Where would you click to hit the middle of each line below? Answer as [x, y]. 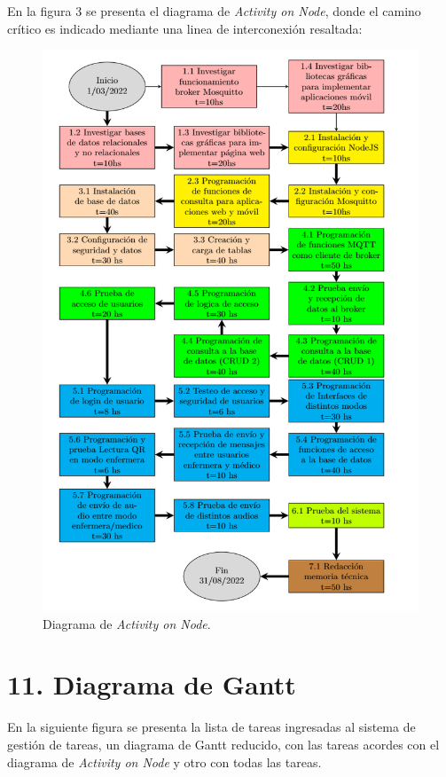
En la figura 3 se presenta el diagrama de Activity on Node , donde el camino [214, 11]
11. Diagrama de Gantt [152, 684]
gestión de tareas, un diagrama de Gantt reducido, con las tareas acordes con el [223, 744]
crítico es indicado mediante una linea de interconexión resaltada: [185, 28]
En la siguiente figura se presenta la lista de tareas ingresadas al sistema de [211, 727]
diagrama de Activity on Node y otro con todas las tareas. [164, 761]
